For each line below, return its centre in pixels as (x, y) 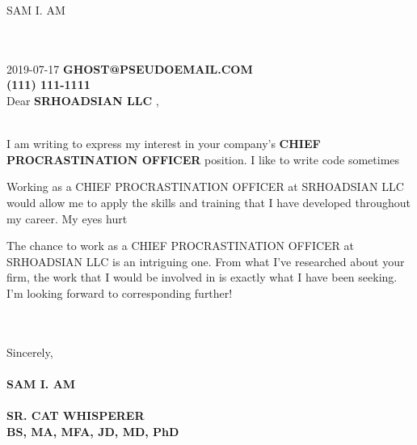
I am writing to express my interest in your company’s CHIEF (164, 144)
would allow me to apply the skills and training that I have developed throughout (208, 202)
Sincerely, (30, 352)
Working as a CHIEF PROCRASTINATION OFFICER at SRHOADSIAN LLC (205, 186)
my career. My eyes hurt (67, 218)
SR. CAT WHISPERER (76, 415)
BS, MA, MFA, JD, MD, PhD (93, 431)
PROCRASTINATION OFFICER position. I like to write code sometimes (203, 159)
